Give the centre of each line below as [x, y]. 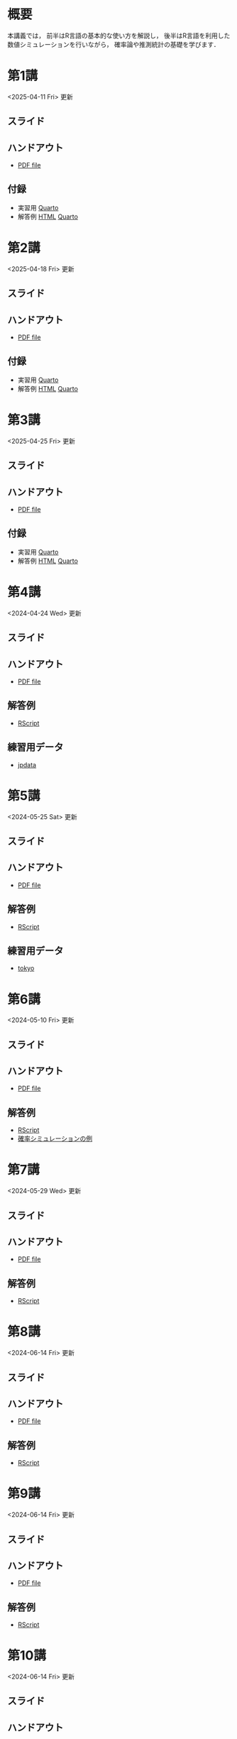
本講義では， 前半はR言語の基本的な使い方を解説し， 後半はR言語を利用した [119, 35]
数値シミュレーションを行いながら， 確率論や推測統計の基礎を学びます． [114, 44]
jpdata [27, 764]
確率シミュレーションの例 [55, 1139]
